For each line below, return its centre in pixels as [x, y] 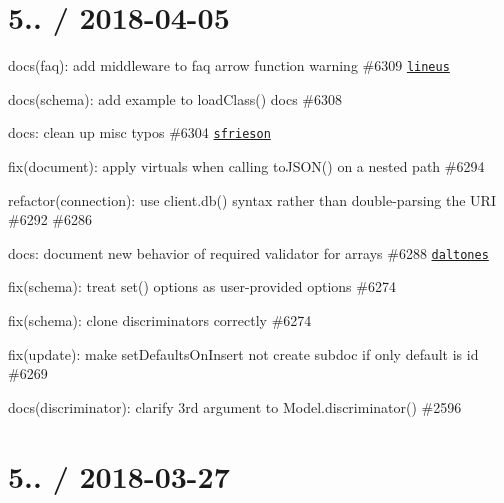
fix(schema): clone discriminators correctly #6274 [160, 320]
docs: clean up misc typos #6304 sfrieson [139, 132]
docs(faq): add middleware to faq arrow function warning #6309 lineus [229, 65]
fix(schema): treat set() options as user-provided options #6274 [202, 286]
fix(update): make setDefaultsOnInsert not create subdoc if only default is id [243, 353]
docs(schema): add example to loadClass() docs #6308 [175, 98]
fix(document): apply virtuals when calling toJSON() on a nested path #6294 [246, 166]
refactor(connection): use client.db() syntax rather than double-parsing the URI [252, 199]
